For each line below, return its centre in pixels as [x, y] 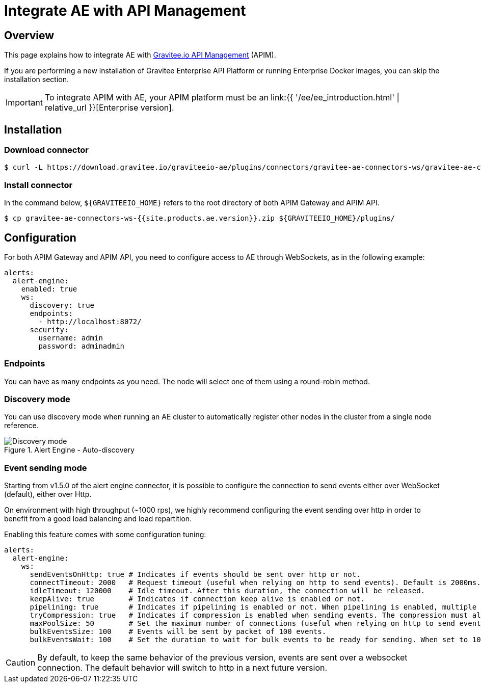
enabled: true [49, 289]
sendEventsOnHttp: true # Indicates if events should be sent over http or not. [195, 575]
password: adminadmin [82, 346]
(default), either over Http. [48, 494]
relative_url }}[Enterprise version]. [109, 108]
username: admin [71, 338]
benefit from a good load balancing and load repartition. [98, 519]
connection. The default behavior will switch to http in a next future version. [182, 668]
